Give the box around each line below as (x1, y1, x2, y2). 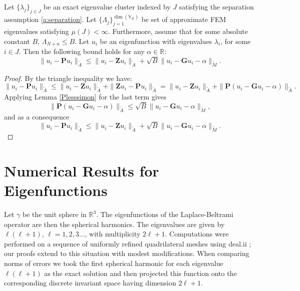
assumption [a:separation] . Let (4, 14, 96, 24)
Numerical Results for (4, 160, 159, 180)
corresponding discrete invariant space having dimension (4, 277, 176, 288)
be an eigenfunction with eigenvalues (99, 35, 212, 46)
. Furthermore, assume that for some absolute (108, 26, 248, 36)
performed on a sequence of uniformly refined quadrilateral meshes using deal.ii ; (4, 238, 251, 248)
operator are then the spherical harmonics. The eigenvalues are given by (4, 218, 225, 229)
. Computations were (165, 228, 229, 239)
